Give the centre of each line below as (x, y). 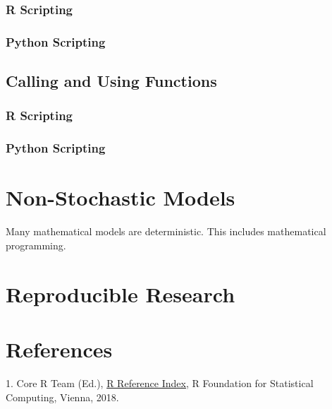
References (59, 349)
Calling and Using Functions (111, 81)
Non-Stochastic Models (121, 197)
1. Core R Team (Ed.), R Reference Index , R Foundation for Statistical (160, 383)
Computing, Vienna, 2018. (62, 397)
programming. (36, 245)
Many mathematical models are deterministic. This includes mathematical (166, 231)
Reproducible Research (121, 294)
